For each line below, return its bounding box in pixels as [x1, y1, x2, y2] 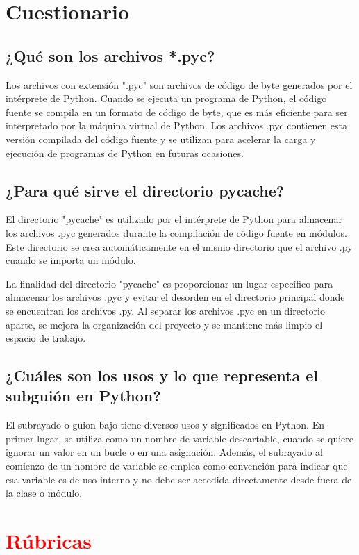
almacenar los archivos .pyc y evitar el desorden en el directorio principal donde [6, 290, 345, 304]
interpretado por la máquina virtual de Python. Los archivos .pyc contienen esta [6, 118, 348, 133]
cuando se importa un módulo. [6, 253, 136, 267]
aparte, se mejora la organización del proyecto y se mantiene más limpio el [6, 317, 323, 331]
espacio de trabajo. [6, 331, 86, 345]
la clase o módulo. [6, 486, 83, 500]
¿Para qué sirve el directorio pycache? [6, 179, 285, 201]
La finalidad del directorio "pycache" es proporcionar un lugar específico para [6, 276, 333, 290]
